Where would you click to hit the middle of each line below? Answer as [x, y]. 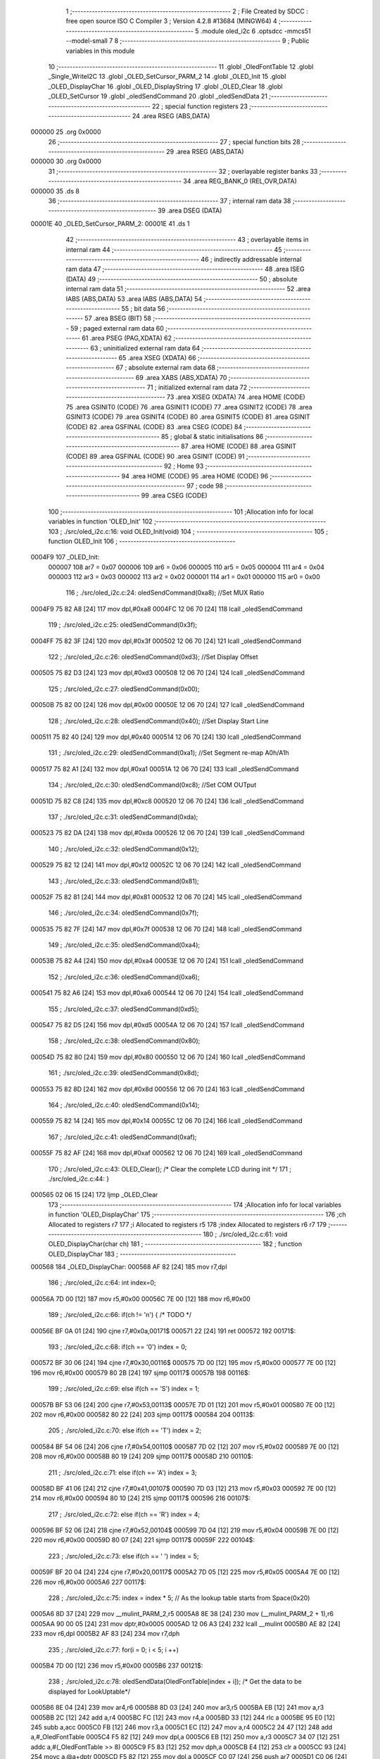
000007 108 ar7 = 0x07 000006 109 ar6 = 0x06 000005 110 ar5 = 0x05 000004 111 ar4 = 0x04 [186, 567]
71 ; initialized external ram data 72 [197, 388]
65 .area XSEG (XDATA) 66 [157, 357]
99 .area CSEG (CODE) [174, 495]
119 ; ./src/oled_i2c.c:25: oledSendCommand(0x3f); [123, 625]
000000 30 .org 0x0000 [66, 161]
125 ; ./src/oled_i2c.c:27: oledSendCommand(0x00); [124, 689]
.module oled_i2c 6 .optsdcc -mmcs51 [255, 31]
